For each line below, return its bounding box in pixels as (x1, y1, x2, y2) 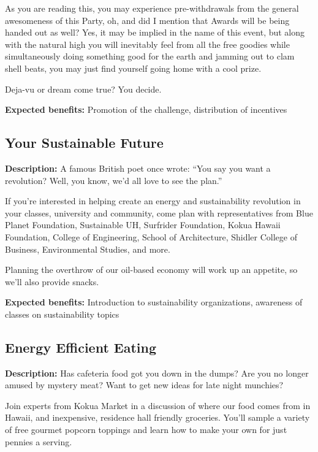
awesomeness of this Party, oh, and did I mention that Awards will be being (5, 13, 290, 26)
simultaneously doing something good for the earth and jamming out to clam (5, 50, 295, 63)
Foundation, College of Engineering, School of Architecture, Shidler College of (5, 230, 297, 243)
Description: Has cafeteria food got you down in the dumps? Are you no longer (5, 366, 309, 379)
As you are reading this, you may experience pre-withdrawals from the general (5, 2, 299, 14)
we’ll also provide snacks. (5, 275, 99, 288)
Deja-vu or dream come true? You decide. (5, 82, 162, 95)
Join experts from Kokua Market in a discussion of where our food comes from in (5, 399, 311, 412)
